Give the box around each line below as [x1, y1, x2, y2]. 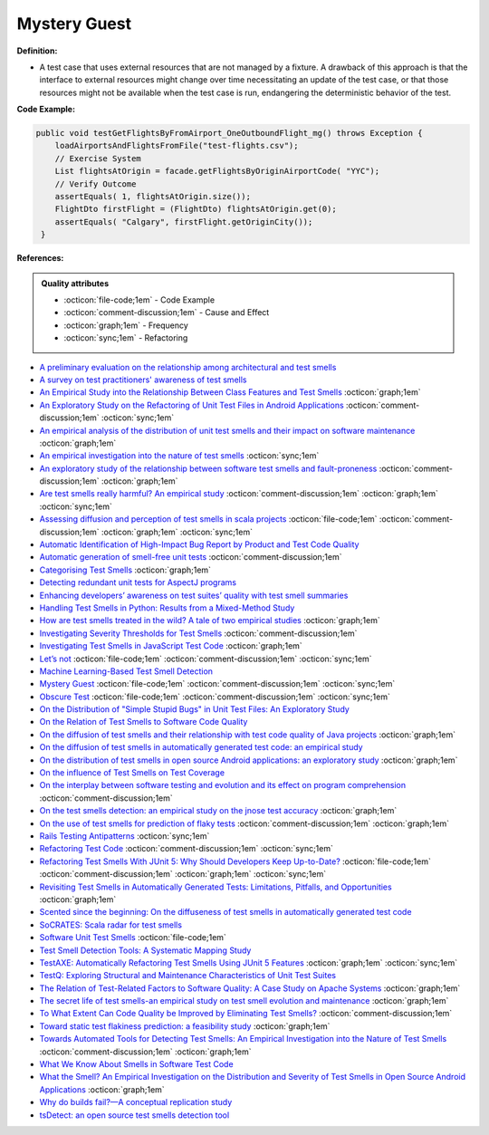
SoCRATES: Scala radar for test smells [39, 919, 183, 930]
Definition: [16, 45, 58, 56]
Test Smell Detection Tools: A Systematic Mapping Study [39, 945, 252, 956]
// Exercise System [54, 153, 142, 163]
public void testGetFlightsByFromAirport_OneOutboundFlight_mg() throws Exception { [35, 128, 423, 139]
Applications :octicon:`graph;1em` [39, 1083, 165, 1095]
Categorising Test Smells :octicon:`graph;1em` [39, 564, 212, 575]
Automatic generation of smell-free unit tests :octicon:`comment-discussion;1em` [39, 552, 342, 563]
